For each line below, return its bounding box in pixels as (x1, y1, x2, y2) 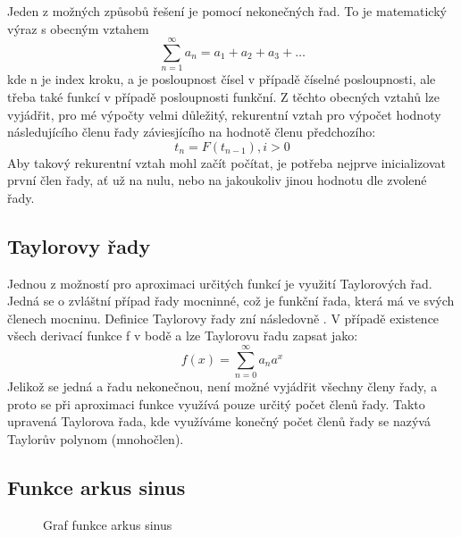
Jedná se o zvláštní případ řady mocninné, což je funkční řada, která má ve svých (7, 291, 455, 310)
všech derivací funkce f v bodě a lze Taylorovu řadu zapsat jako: (7, 326, 358, 345)
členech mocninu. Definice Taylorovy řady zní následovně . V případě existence (7, 308, 440, 327)
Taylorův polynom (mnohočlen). (7, 429, 184, 448)
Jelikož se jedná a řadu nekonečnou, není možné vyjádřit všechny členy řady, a (7, 377, 438, 396)
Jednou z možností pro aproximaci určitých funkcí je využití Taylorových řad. (7, 273, 432, 292)
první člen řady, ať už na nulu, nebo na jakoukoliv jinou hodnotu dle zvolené (7, 171, 427, 189)
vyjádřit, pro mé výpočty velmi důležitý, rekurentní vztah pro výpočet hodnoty (7, 105, 441, 123)
